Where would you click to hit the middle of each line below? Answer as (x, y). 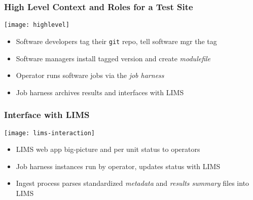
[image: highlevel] (37, 25)
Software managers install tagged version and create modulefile (113, 58)
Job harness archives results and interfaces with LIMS (100, 92)
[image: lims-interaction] (49, 133)
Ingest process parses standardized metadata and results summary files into (133, 183)
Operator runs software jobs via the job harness (90, 75)
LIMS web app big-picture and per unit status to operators (108, 149)
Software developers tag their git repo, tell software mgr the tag (116, 41)
